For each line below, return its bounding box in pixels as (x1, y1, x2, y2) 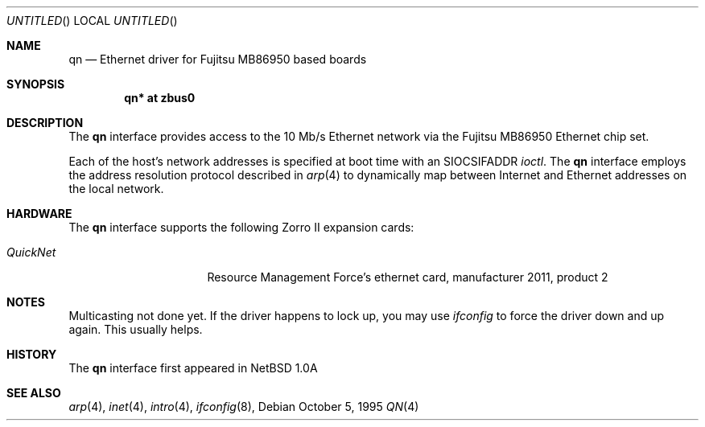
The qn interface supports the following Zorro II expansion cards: (68, 220, 414, 234)
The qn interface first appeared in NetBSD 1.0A (68, 361, 318, 375)
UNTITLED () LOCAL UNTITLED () (6, 14, 178, 27)
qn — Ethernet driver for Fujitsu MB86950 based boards (68, 52, 367, 66)
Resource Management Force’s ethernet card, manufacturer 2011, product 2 (207, 270, 608, 284)
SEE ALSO (6, 386, 61, 400)
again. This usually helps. (68, 322, 203, 336)
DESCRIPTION (6, 116, 84, 129)
